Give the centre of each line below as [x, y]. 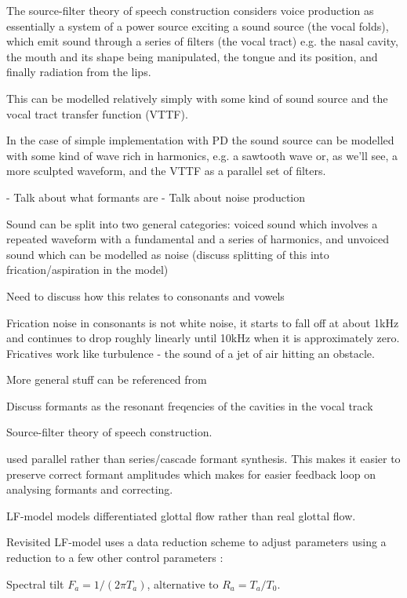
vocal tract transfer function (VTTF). [97, 113]
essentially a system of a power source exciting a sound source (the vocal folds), [198, 26]
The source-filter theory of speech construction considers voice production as [190, 10]
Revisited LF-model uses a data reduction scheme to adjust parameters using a [196, 542]
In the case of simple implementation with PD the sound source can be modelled [200, 140]
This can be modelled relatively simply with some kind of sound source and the [197, 98]
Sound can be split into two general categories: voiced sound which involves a [192, 223]
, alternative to [183, 583]
